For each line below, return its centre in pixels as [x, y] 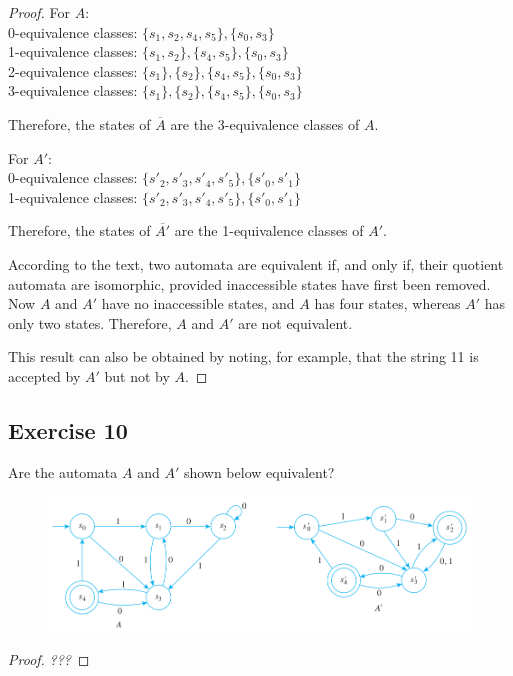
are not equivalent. [295, 322]
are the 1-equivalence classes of [269, 230]
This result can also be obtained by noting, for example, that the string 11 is [243, 356]
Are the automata [63, 471]
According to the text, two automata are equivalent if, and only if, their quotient [256, 263]
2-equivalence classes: [73, 70]
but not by [137, 375]
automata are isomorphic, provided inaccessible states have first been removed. [249, 283]
